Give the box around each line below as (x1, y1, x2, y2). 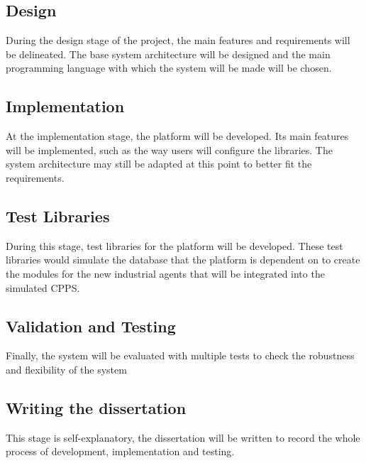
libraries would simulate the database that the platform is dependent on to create (6, 252, 360, 267)
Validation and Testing (6, 315, 176, 337)
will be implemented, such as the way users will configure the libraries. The (6, 142, 333, 157)
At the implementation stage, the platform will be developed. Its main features (6, 129, 349, 143)
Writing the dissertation (6, 396, 187, 418)
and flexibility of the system (6, 361, 127, 376)
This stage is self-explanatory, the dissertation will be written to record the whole (6, 430, 360, 445)
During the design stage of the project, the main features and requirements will (6, 33, 350, 48)
